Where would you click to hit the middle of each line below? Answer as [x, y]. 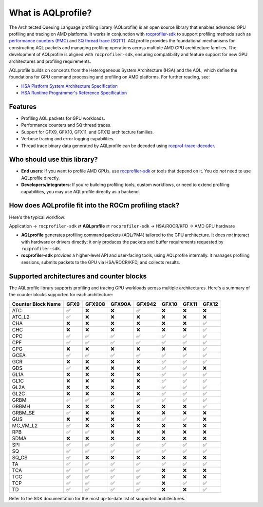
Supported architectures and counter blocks [78, 276]
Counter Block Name [36, 304]
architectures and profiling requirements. [50, 61]
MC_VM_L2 [25, 425]
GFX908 [95, 304]
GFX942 [146, 304]
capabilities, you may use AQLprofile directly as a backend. [81, 191]
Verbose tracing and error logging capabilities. [68, 139]
